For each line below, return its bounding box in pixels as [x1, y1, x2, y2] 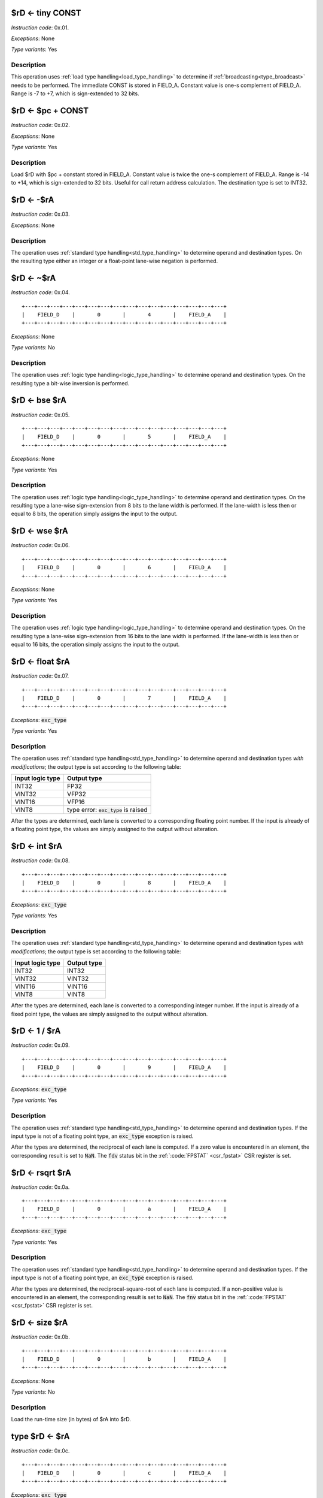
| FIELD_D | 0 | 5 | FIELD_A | [22, 433, 227, 440]
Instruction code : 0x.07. [11, 672, 69, 679]
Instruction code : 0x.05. [11, 411, 70, 418]
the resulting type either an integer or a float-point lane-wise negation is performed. [11, 258, 218, 265]
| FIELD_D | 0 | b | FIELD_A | [22, 1355, 227, 1363]
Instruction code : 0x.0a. [11, 1183, 70, 1191]
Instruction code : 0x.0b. [11, 1333, 70, 1340]
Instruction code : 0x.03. [11, 210, 70, 218]
